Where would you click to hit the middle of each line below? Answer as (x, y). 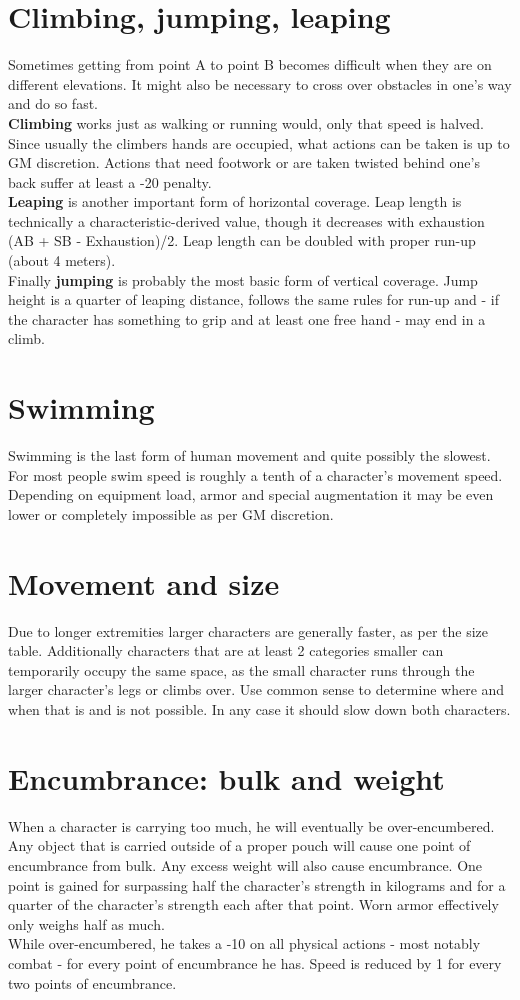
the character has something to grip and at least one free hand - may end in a (247, 318)
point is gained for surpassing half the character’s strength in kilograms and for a (257, 884)
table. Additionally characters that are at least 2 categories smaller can (226, 650)
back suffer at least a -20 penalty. (110, 181)
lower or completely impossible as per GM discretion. (171, 513)
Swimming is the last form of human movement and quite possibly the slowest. (249, 455)
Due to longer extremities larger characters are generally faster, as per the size (248, 630)
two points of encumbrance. (92, 982)
